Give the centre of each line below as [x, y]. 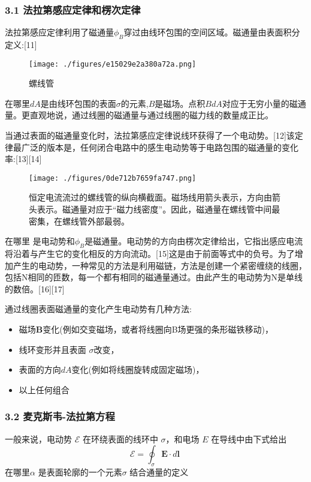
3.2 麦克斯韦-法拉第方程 [60, 416]
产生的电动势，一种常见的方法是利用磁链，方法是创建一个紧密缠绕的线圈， [160, 265]
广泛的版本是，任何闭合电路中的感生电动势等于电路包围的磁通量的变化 [160, 147]
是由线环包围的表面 [78, 103]
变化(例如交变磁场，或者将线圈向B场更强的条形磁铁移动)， [158, 329]
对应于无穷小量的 [256, 103]
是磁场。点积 [180, 103]
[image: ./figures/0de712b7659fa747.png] [113, 178]
